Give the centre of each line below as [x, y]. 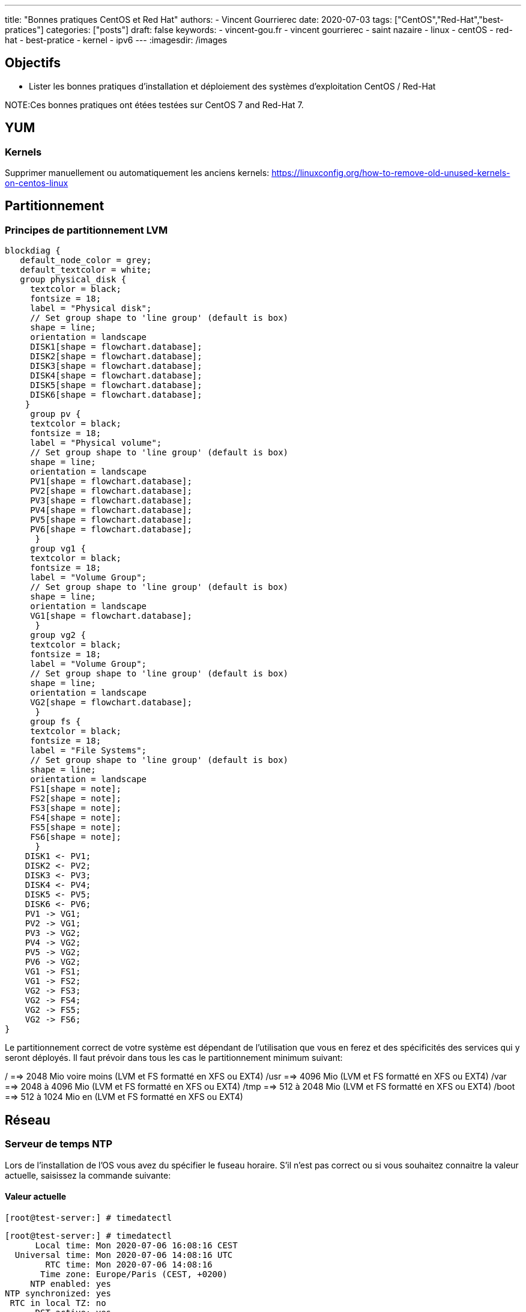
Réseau [28, 1120]
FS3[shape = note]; [76, 808]
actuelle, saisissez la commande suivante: [88, 1175]
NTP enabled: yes [71, 1283]
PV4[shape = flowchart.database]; [111, 510]
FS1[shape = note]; [76, 789]
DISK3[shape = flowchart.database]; [116, 366]
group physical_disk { [73, 280]
